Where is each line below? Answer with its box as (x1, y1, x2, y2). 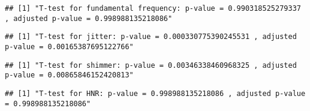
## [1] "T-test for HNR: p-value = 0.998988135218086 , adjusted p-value (5, 89, 306, 98)
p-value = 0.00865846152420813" (5, 71, 134, 80)
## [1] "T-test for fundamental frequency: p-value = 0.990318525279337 (5, 4, 301, 13)
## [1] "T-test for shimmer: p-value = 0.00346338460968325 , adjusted (5, 61, 297, 70)
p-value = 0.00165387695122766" (5, 42, 134, 51)
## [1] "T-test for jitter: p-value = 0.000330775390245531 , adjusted (5, 32, 297, 41)
